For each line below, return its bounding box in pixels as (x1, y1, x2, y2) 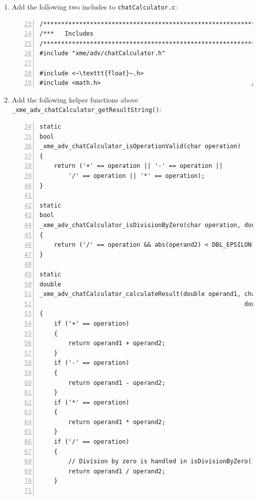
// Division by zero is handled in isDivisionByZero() (68, 458, 255, 465)
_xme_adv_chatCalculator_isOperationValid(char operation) (39, 143, 241, 150)
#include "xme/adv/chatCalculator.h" (39, 50, 166, 57)
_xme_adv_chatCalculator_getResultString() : (12, 104, 162, 115)
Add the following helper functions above (12, 94, 139, 105)
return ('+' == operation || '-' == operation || (54, 162, 223, 170)
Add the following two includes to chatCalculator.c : (12, 2, 178, 12)
